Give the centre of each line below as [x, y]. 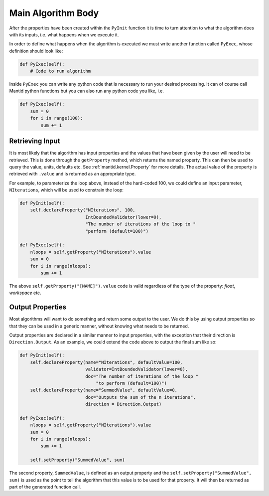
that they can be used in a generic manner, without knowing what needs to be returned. [99, 326]
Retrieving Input [35, 141]
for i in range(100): [57, 118]
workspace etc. [25, 293]
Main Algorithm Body [54, 13]
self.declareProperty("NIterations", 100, [83, 210]
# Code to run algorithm [61, 71]
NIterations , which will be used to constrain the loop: [67, 190]
